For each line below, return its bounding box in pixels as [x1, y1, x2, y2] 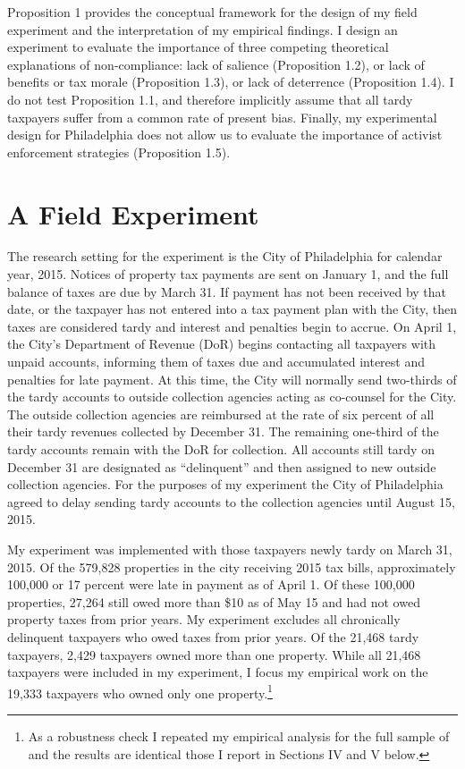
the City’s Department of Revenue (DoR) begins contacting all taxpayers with [7, 334, 436, 353]
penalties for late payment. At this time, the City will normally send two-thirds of [7, 369, 457, 388]
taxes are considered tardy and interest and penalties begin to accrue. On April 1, [7, 317, 457, 335]
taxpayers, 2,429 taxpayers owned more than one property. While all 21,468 [7, 645, 421, 663]
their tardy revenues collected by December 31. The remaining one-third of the [7, 422, 439, 441]
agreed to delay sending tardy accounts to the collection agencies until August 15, [7, 492, 455, 511]
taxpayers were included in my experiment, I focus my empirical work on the [7, 663, 428, 681]
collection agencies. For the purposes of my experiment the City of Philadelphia [7, 475, 444, 494]
